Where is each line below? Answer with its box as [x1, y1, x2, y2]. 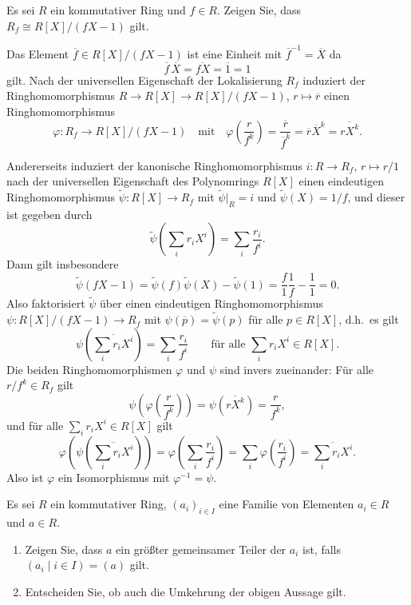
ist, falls [302, 540, 341, 557]
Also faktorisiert [6, 295, 85, 312]
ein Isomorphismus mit [57, 468, 170, 485]
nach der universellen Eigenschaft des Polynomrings [6, 173, 259, 189]
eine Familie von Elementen [219, 496, 354, 512]
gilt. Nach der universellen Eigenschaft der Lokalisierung [6, 71, 283, 88]
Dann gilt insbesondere [6, 256, 119, 273]
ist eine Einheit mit [187, 45, 282, 62]
